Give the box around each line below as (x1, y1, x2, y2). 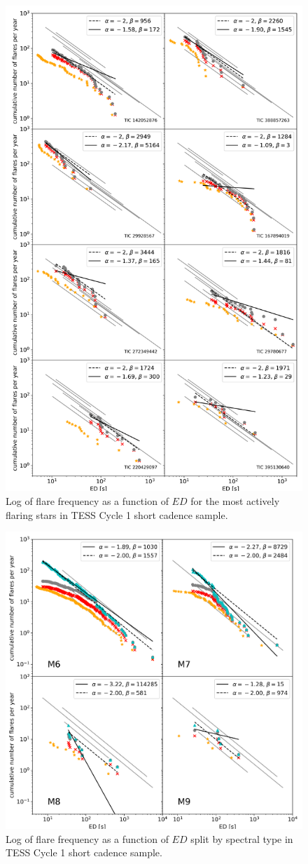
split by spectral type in (190, 831, 293, 846)
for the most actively (190, 494, 280, 508)
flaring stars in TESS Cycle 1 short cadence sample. (6, 507, 228, 522)
